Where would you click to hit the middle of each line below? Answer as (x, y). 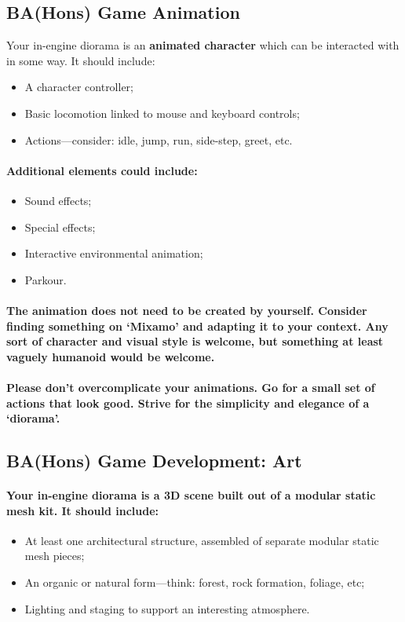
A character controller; (79, 87)
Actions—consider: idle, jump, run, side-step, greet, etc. (159, 139)
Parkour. (46, 279)
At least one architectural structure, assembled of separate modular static (202, 540)
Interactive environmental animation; (114, 253)
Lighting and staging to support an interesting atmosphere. (167, 608)
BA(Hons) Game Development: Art (154, 461)
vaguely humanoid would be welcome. (111, 356)
